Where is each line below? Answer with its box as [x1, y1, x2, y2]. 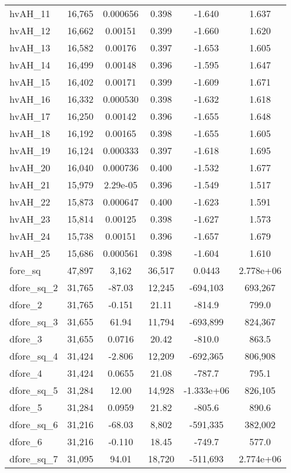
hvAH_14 [9, 58, 50, 71]
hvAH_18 [9, 126, 50, 140]
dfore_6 [9, 435, 42, 448]
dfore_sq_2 [9, 280, 58, 294]
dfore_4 [9, 366, 42, 380]
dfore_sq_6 [9, 417, 58, 431]
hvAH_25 [9, 246, 50, 260]
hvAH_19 [9, 143, 50, 157]
